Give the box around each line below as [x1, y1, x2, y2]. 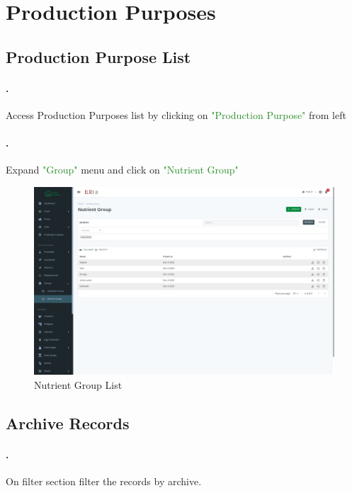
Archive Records [6, 412, 130, 433]
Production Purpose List [6, 45, 191, 67]
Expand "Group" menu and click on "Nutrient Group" [6, 162, 239, 177]
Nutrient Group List [34, 377, 123, 392]
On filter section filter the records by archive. [6, 473, 202, 488]
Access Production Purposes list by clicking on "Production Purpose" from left [6, 107, 346, 122]
